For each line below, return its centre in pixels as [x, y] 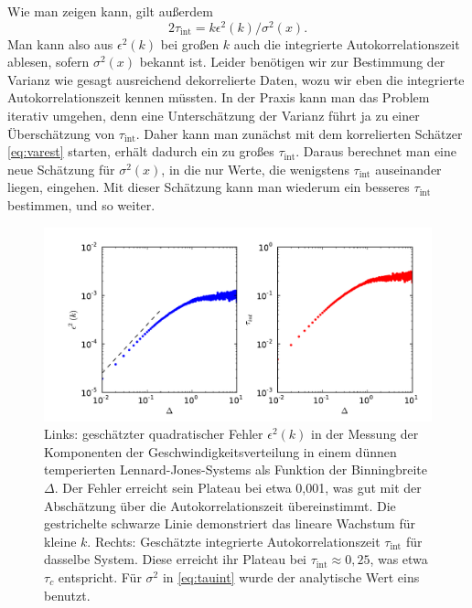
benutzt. [67, 595]
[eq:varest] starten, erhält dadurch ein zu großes [141, 151]
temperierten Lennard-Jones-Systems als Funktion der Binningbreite [236, 469]
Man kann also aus [60, 43]
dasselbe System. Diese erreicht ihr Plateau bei [176, 559]
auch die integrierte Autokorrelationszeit [347, 43]
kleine [60, 541]
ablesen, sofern [48, 62]
